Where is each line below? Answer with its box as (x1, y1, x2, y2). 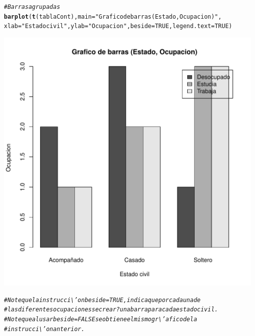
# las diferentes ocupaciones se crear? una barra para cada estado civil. (4, 306, 218, 313)
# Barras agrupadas (4, 3, 60, 10)
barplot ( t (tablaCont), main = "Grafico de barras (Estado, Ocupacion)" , (4, 13, 222, 20)
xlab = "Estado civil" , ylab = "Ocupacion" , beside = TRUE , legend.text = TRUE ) (4, 23, 232, 30)
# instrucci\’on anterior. (4, 325, 85, 333)
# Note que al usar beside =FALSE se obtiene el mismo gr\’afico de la (4, 315, 197, 323)
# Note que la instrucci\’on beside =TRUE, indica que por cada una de (4, 296, 201, 304)
